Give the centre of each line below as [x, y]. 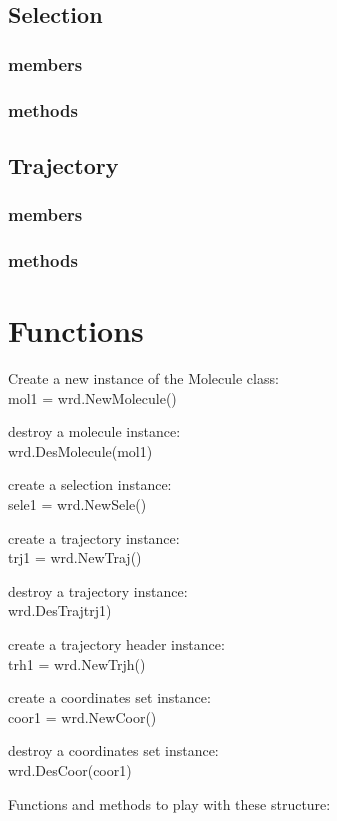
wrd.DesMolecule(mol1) [80, 450]
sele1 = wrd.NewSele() [77, 504]
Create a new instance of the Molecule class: [143, 378]
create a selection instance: [90, 484]
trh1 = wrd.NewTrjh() [77, 663]
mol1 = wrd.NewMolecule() [92, 397]
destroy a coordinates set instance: [113, 750]
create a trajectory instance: [94, 537]
